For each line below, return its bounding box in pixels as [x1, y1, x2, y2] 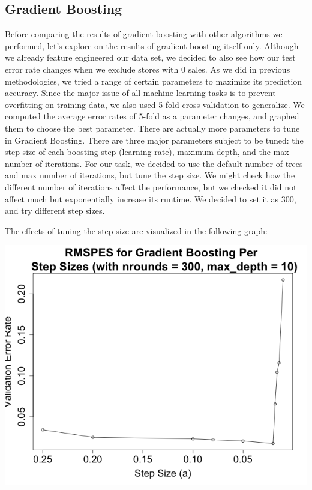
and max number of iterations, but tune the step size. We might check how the [5, 169, 295, 181]
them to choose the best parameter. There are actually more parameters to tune [5, 121, 300, 134]
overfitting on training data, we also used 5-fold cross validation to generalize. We [5, 98, 305, 110]
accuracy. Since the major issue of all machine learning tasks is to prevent [5, 86, 276, 99]
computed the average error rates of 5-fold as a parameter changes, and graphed [5, 110, 299, 122]
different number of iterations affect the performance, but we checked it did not [5, 180, 297, 193]
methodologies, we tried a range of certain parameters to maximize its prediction [5, 74, 302, 87]
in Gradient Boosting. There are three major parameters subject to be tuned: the [5, 133, 304, 146]
